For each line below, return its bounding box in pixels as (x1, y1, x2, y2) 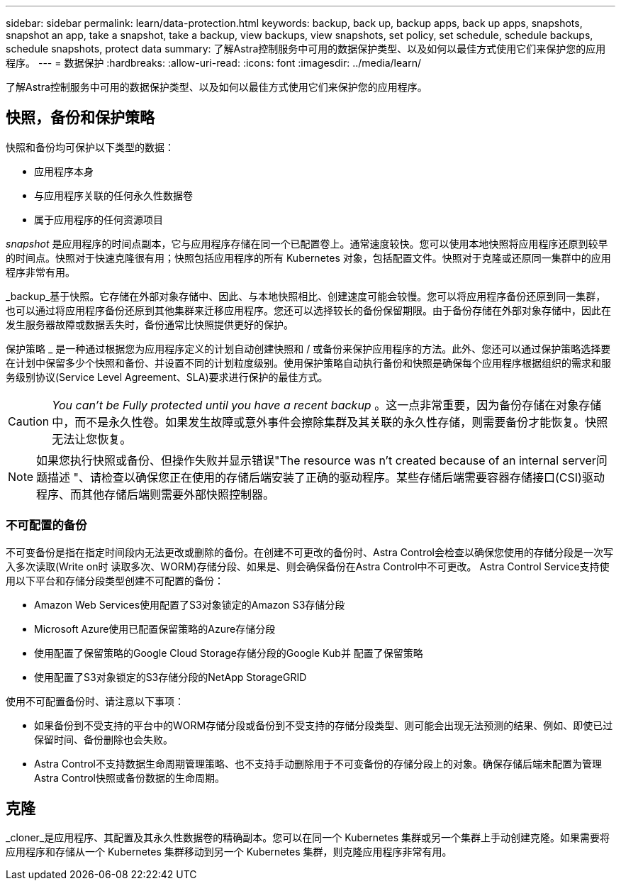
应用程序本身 (34, 165, 94, 177)
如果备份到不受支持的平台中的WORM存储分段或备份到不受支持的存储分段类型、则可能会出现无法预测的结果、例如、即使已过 (34, 719, 613, 731)
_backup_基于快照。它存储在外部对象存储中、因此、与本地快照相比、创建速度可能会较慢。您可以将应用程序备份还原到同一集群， (6, 289, 606, 302)
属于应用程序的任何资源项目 (34, 213, 163, 226)
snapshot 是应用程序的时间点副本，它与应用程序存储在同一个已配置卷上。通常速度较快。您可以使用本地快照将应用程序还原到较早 (6, 237, 608, 250)
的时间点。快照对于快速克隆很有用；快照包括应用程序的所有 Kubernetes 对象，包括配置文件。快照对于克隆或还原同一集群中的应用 (6, 251, 611, 264)
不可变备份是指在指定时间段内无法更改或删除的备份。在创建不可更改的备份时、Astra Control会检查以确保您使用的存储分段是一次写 (6, 546, 613, 558)
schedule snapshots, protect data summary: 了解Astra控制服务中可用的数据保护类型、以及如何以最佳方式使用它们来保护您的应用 (6, 43, 606, 55)
